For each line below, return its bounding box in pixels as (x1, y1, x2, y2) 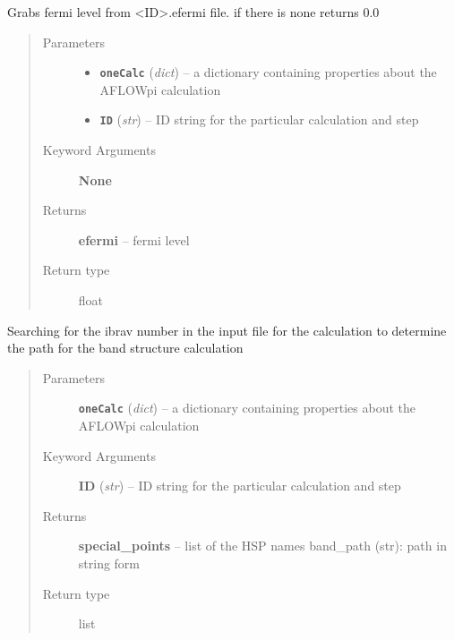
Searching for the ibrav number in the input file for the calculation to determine (7, 320, 447, 339)
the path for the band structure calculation (7, 338, 244, 357)
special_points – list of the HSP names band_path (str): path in (78, 536, 447, 555)
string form (78, 554, 141, 573)
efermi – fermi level (78, 230, 190, 249)
